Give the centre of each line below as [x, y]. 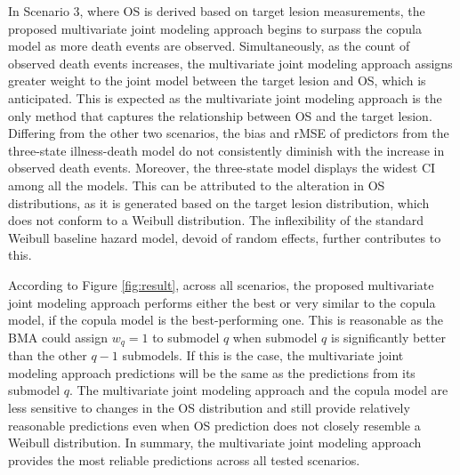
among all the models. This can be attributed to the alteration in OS [197, 185]
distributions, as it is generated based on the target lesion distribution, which [219, 202]
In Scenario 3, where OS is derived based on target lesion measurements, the [217, 11]
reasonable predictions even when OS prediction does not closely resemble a [214, 425]
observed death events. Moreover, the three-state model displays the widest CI [222, 168]
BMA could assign [58, 337]
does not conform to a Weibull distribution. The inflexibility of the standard [216, 220]
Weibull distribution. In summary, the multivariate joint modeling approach [215, 443]
